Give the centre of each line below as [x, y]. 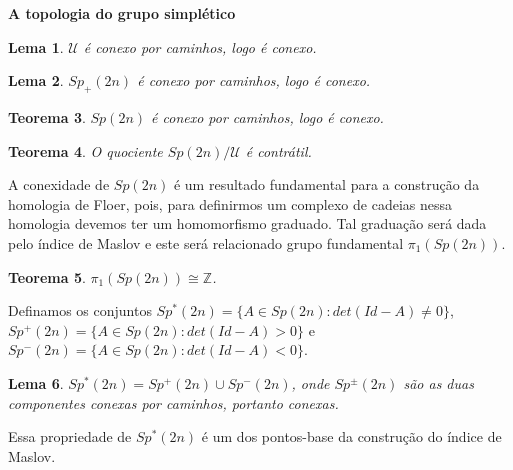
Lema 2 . [36, 80]
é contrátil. [278, 150]
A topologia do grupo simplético [122, 13]
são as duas [438, 382]
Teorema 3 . [47, 116]
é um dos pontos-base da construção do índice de [351, 436]
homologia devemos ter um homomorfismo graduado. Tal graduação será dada [247, 223]
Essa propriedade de [70, 436]
